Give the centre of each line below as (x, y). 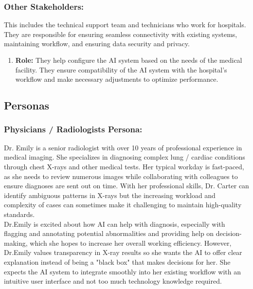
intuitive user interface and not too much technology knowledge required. (113, 281)
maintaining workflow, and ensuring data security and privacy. (97, 44)
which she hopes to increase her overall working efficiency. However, (131, 243)
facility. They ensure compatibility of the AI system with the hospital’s (121, 69)
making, (16, 243)
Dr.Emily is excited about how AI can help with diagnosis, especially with (115, 224)
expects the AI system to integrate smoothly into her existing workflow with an (122, 271)
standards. (19, 214)
